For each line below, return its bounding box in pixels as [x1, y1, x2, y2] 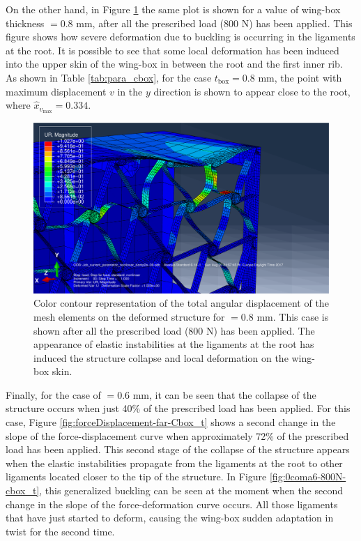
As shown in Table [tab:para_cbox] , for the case [6, 70, 212, 84]
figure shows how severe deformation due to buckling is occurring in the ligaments [6, 29, 355, 44]
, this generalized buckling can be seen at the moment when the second [39, 483, 344, 498]
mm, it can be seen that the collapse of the [132, 387, 316, 402]
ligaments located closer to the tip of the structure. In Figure [6, 469, 267, 484]
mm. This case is [256, 309, 329, 323]
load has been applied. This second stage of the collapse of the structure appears [6, 442, 350, 457]
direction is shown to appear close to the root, [153, 84, 351, 98]
